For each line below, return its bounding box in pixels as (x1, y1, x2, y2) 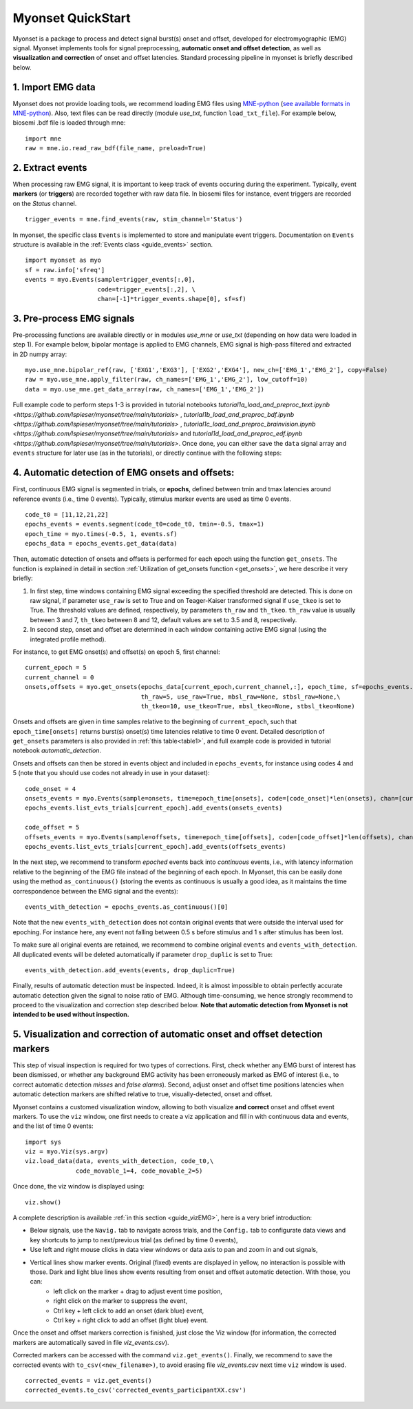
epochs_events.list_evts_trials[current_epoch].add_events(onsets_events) (25, 804, 283, 812)
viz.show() (25, 1198, 62, 1206)
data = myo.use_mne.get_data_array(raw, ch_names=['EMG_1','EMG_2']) (25, 385, 265, 393)
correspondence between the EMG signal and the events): (12, 887, 178, 895)
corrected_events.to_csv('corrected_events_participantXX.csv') (25, 1386, 247, 1395)
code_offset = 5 (25, 823, 80, 832)
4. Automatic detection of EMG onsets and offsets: (12, 467, 235, 479)
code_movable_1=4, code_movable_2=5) (76, 1166, 203, 1175)
